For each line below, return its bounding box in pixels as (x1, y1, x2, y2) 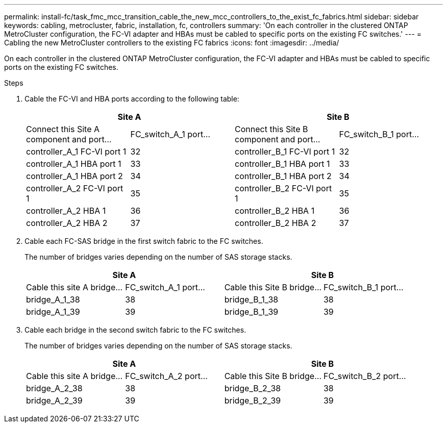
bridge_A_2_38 (26, 383, 83, 393)
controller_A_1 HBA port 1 (26, 159, 121, 169)
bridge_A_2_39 (26, 395, 83, 406)
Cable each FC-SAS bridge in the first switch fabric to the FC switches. (24, 237, 263, 245)
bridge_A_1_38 (26, 294, 80, 305)
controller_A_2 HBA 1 (26, 206, 106, 216)
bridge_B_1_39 (224, 307, 279, 317)
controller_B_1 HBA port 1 (235, 159, 330, 169)
